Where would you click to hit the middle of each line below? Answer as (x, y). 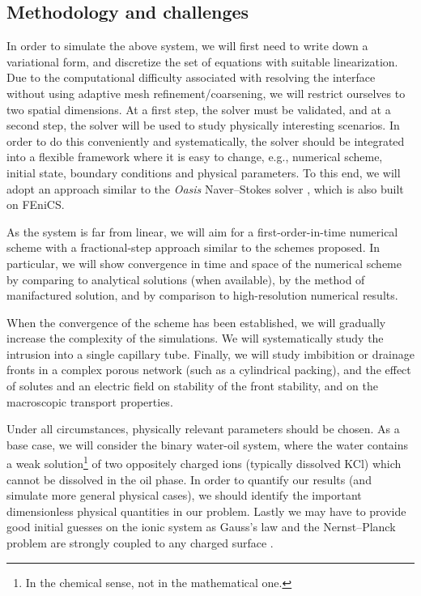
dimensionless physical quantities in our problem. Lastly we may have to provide (206, 511)
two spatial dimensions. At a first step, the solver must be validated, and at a (199, 109)
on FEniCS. (36, 204)
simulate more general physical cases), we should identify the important (184, 495)
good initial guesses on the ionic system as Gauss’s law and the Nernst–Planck (201, 527)
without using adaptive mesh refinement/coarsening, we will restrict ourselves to (206, 93)
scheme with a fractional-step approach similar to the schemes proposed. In (193, 247)
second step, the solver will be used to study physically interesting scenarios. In (203, 125)
